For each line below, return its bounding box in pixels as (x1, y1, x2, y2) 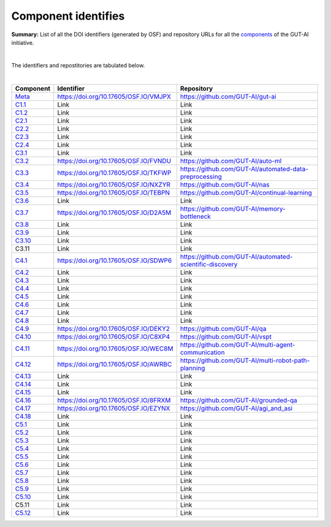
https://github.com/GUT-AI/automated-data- (180, 164, 309, 173)
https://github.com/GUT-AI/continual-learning (180, 188, 313, 197)
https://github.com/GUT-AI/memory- (180, 204, 286, 213)
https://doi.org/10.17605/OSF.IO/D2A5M (57, 208, 172, 217)
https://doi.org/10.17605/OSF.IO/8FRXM (57, 396, 171, 404)
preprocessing (180, 172, 222, 181)
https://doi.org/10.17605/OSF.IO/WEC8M (57, 344, 173, 352)
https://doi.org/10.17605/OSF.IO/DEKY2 (57, 324, 170, 333)
